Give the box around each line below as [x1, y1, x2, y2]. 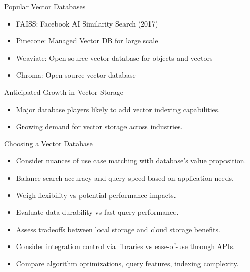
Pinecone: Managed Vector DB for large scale [16, 35, 158, 46]
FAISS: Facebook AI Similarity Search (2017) [16, 18, 158, 29]
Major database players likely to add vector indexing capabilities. [16, 104, 220, 114]
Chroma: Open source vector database [16, 69, 136, 80]
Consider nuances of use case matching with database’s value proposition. [16, 155, 246, 166]
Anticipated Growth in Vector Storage [4, 86, 123, 97]
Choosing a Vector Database [4, 138, 93, 149]
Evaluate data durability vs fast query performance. [16, 207, 179, 217]
